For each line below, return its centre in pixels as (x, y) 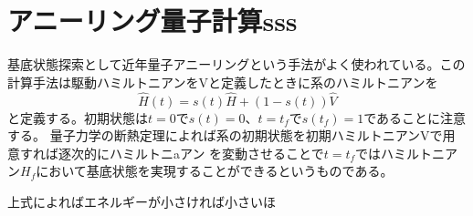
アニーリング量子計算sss (152, 21)
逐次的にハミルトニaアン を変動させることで (191, 153)
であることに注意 (415, 117)
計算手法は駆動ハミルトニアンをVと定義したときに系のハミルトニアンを (223, 82)
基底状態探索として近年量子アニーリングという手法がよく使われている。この (236, 64)
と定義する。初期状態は (78, 117)
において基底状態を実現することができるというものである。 (215, 171)
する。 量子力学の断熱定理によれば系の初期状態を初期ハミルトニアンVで (225, 135)
